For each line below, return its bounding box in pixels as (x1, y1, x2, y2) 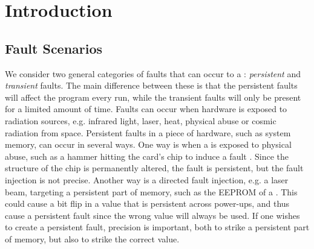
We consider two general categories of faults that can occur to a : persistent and (5, 67, 301, 80)
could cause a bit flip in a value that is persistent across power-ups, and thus (5, 197, 290, 210)
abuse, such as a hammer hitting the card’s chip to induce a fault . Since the (5, 150, 289, 162)
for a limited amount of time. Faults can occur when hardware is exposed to (5, 102, 287, 115)
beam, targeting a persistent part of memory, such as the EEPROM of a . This (5, 185, 298, 198)
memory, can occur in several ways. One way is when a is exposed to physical (5, 138, 292, 151)
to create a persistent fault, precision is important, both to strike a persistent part (5, 221, 310, 233)
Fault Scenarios (5, 39, 103, 57)
